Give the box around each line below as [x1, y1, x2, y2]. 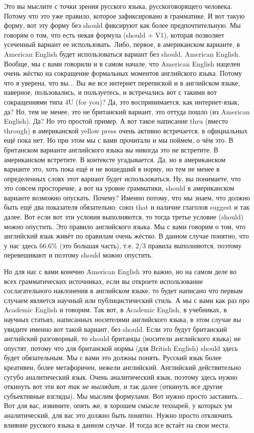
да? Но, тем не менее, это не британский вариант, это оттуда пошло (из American [4, 106, 250, 116]
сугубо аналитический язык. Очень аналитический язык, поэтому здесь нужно [4, 371, 238, 382]
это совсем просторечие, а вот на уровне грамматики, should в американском [4, 183, 234, 193]
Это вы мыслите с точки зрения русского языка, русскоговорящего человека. [4, 1, 232, 11]
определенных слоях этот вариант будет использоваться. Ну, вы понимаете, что [4, 173, 241, 183]
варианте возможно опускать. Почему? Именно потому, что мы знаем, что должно [4, 192, 250, 202]
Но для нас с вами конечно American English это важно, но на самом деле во [4, 266, 237, 277]
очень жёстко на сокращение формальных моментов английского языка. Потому [4, 68, 242, 78]
